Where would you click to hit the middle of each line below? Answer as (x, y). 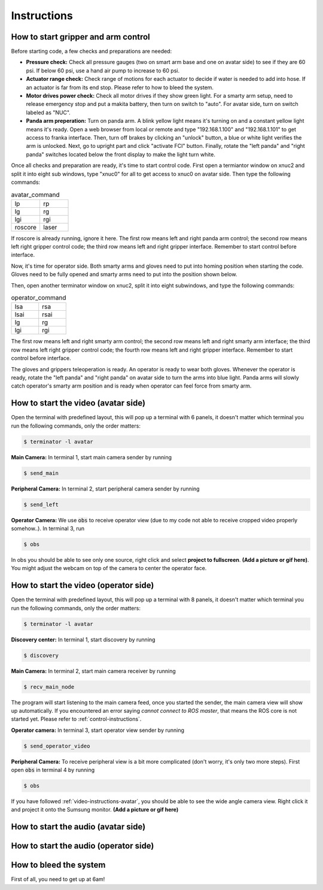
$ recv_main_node (49, 687)
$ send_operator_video (57, 746)
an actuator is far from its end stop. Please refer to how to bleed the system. (120, 87)
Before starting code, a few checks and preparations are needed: (92, 52)
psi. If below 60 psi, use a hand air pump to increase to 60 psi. (103, 70)
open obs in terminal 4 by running (53, 770)
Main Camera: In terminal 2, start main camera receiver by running (93, 671)
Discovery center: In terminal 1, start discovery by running (83, 639)
